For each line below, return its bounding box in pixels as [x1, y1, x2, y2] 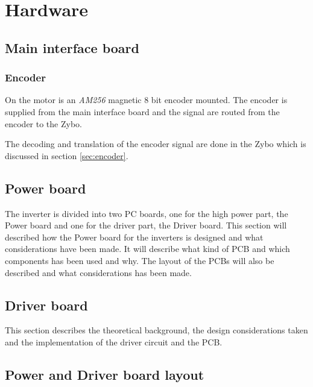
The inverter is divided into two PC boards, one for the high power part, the [5, 207, 288, 219]
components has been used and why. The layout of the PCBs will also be [5, 254, 274, 266]
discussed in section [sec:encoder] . [5, 149, 128, 162]
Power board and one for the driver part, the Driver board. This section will [5, 219, 287, 231]
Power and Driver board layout [5, 365, 204, 383]
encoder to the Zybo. [5, 117, 82, 130]
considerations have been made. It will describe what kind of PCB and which [5, 242, 290, 255]
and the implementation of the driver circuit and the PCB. [5, 335, 223, 348]
